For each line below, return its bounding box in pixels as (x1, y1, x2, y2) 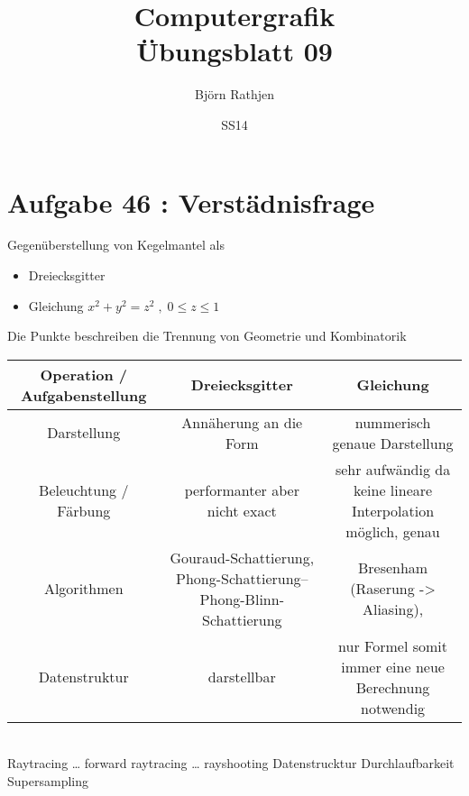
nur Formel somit (338, 635, 447, 656)
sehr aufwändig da (335, 458, 451, 480)
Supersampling (7, 772, 88, 790)
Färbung (57, 499, 111, 521)
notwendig (360, 697, 426, 718)
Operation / (40, 363, 127, 385)
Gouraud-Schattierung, (170, 546, 315, 568)
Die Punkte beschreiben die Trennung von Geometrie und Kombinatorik (7, 326, 407, 345)
